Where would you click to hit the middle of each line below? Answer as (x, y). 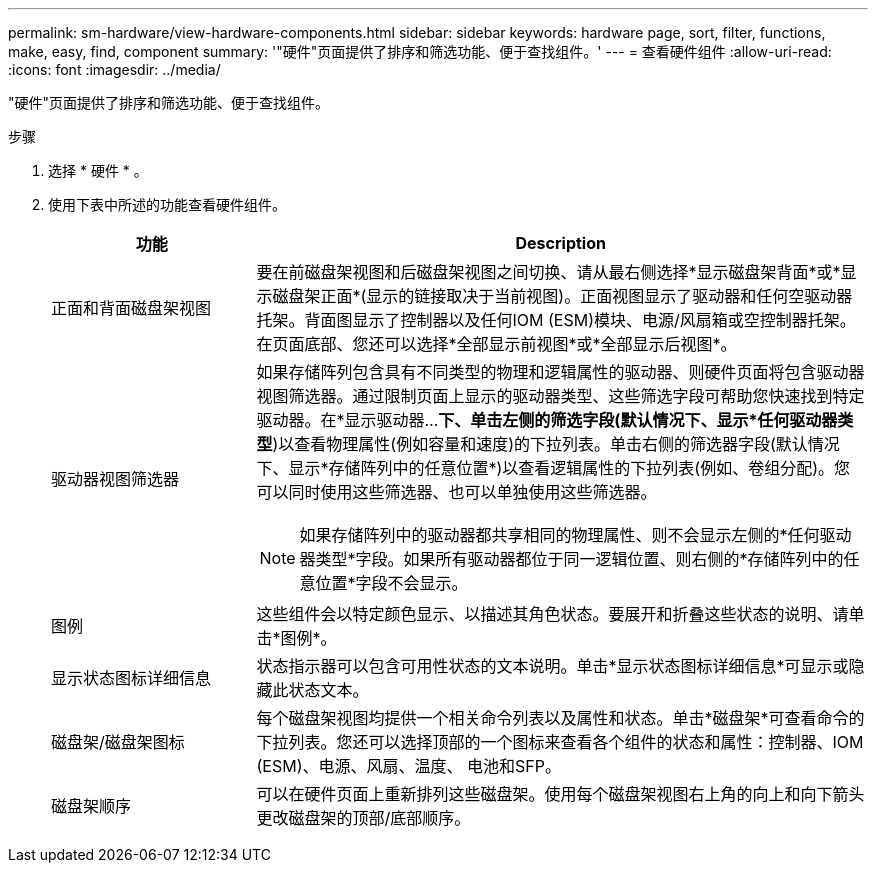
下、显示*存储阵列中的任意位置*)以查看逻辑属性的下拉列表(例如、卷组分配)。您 (553, 468)
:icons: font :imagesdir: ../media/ (114, 69)
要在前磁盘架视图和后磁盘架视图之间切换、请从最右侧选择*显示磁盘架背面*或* (548, 272)
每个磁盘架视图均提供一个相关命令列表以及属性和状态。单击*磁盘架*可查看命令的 (560, 718)
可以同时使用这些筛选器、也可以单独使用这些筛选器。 (456, 492)
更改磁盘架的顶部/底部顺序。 (363, 818)
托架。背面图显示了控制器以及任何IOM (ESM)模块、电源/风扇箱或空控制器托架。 (556, 320)
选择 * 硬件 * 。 (98, 170)
